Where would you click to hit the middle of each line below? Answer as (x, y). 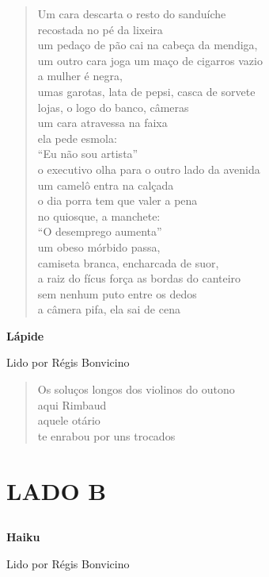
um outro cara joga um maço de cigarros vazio (150, 60)
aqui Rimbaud (72, 404)
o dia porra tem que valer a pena (117, 200)
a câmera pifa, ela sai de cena (109, 309)
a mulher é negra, (80, 76)
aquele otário (69, 420)
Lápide (25, 335)
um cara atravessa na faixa (102, 123)
